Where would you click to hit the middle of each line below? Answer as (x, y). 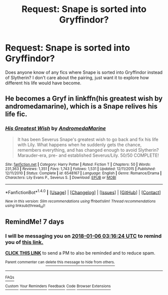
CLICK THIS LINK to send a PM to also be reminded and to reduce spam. (80, 253)
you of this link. (24, 242)
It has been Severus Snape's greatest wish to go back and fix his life (88, 139)
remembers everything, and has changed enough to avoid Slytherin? (88, 150)
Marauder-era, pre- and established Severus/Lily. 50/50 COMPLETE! (88, 155)
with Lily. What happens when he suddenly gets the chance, (79, 145)
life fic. (16, 114)
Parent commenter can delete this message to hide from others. (60, 262)
